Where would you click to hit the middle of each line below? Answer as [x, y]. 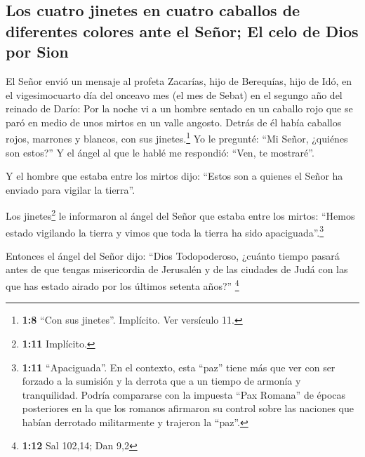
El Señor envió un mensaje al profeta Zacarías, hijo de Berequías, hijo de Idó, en [179, 80]
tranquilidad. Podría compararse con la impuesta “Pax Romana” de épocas [184, 394]
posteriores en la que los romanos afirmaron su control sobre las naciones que [188, 408]
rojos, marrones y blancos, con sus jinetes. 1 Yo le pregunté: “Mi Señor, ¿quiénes [177, 138]
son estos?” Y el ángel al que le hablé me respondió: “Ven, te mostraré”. [160, 152]
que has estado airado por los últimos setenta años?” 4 [122, 285]
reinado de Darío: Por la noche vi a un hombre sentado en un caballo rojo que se [179, 108]
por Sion [37, 52]
